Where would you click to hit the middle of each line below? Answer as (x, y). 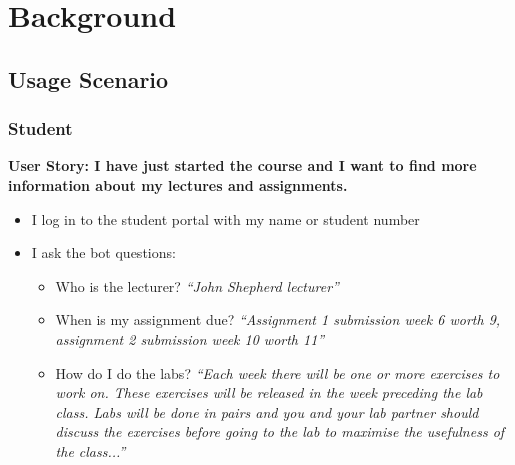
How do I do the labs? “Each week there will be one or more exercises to (277, 372)
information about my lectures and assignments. (178, 184)
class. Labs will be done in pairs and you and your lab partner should (267, 411)
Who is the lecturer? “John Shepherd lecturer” (197, 285)
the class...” (90, 450)
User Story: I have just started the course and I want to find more (242, 165)
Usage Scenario (88, 78)
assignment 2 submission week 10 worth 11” (190, 338)
